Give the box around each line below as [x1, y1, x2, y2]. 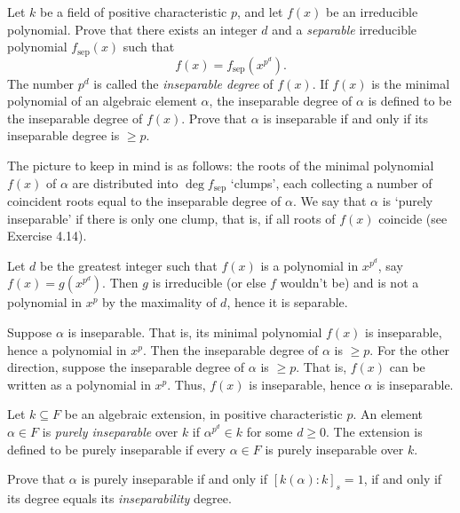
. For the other [369, 340, 450, 359]
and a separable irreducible [272, 20, 417, 38]
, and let [236, 3, 283, 20]
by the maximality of [102, 293, 217, 312]
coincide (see [378, 209, 448, 227]
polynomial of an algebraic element [7, 91, 197, 110]
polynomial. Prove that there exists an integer [7, 20, 258, 38]
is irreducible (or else [152, 273, 266, 292]
